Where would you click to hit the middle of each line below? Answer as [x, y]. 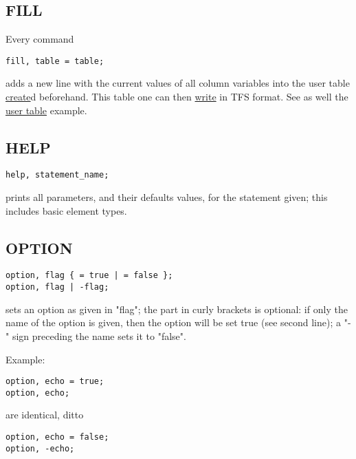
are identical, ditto [45, 415]
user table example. [46, 110]
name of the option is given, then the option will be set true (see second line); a [173, 322]
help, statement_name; [57, 175]
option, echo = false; [57, 437]
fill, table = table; [55, 61]
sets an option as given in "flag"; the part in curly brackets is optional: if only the [177, 309]
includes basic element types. [66, 210]
